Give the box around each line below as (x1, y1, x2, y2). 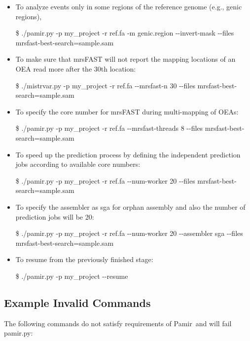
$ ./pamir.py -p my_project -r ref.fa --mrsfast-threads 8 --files (15, 123, 203, 133)
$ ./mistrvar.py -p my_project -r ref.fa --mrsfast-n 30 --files (15, 80, 195, 90)
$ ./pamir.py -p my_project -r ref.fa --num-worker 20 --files (15, 175, 195, 186)
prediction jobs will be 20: (15, 211, 94, 222)
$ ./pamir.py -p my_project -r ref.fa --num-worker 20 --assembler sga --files (15, 228, 243, 238)
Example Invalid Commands (4, 295, 151, 310)
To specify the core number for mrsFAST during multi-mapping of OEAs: (15, 106, 239, 116)
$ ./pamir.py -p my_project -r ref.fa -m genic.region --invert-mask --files (15, 28, 234, 38)
